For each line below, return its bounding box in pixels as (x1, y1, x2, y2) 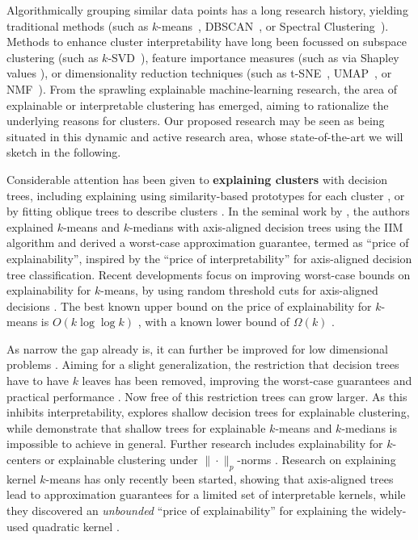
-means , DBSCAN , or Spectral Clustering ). (158, 17, 389, 34)
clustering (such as (6, 48, 99, 65)
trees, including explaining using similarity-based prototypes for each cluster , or (6, 186, 405, 203)
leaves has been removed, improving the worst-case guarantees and (82, 372, 412, 389)
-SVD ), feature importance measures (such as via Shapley (108, 48, 399, 65)
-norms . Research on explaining (237, 451, 396, 468)
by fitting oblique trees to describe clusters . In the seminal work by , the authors (6, 203, 410, 220)
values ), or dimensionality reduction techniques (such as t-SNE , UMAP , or (6, 65, 392, 82)
